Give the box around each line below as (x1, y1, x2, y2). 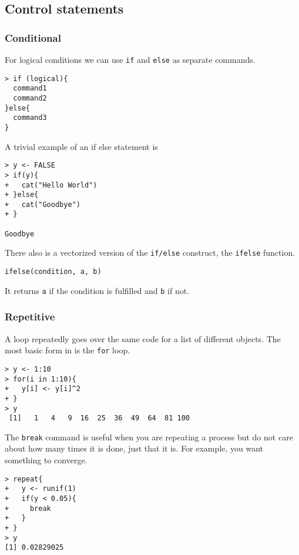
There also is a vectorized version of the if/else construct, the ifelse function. (5, 246, 295, 259)
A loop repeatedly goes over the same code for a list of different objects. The (5, 332, 281, 345)
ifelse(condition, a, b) (5, 268, 102, 276)
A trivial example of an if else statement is (5, 140, 158, 152)
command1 (13, 84, 47, 93)
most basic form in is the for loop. (5, 344, 130, 356)
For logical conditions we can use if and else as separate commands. (5, 54, 256, 65)
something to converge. (5, 454, 88, 466)
